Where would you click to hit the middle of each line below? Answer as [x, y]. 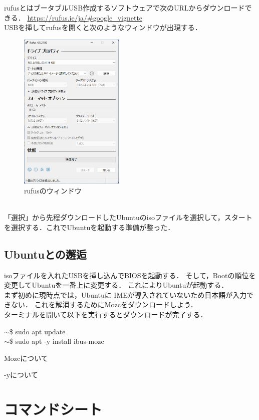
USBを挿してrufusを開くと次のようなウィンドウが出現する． [103, 27]
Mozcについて [26, 358]
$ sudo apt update [37, 331]
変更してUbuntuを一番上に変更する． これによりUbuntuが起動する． [116, 285]
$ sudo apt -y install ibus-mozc [57, 341]
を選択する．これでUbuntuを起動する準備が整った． [89, 227]
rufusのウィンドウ [53, 191]
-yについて [21, 375]
